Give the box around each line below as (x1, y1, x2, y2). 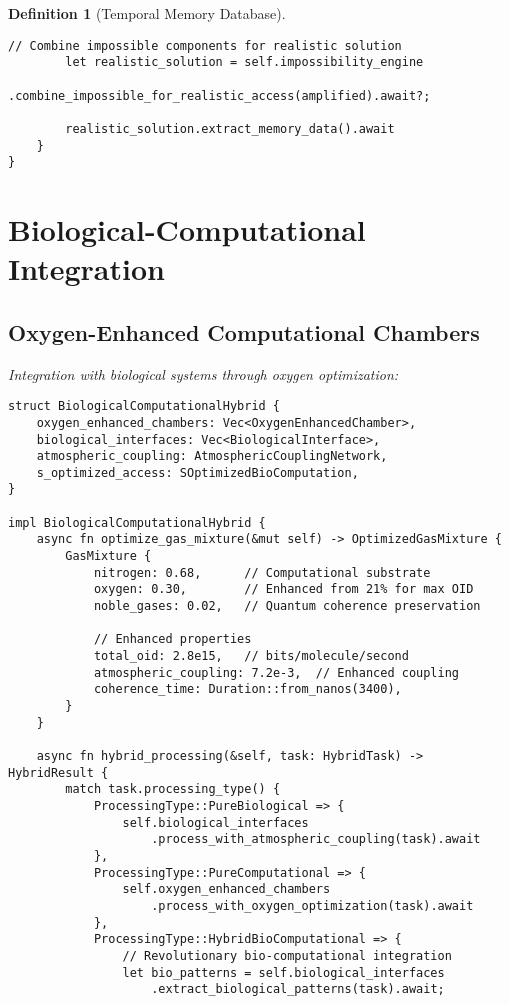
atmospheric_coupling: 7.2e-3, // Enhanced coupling (93, 665, 460, 680)
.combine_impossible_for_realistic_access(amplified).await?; (8, 88, 431, 103)
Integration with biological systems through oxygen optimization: (8, 363, 399, 384)
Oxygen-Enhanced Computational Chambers (8, 316, 480, 347)
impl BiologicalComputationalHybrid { (8, 515, 266, 530)
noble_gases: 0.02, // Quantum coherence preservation (93, 599, 481, 614)
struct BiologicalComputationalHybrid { (8, 399, 281, 414)
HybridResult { (8, 765, 109, 780)
